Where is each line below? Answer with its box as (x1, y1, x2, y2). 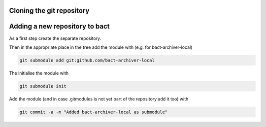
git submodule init (19, 83, 66, 89)
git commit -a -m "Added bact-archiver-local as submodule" (19, 109, 168, 115)
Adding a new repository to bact (9, 22, 110, 31)
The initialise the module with (9, 70, 69, 76)
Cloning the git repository (9, 6, 90, 15)
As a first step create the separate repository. (9, 35, 101, 41)
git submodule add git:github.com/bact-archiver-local (19, 57, 155, 63)
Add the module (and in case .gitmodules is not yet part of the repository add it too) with (9, 96, 189, 102)
